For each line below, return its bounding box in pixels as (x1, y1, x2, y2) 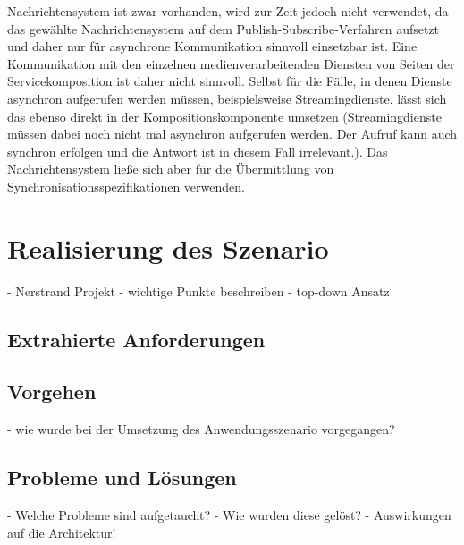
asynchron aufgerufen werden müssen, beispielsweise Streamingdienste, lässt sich (7, 89, 447, 107)
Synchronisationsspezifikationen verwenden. (7, 176, 245, 195)
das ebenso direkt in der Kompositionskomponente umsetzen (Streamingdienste (7, 106, 442, 125)
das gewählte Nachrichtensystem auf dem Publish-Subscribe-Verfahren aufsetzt (7, 19, 440, 38)
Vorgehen (7, 378, 97, 405)
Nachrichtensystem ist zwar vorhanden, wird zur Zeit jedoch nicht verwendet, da (7, 2, 449, 20)
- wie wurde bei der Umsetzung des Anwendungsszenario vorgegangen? (7, 420, 395, 439)
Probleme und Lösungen (7, 464, 237, 491)
